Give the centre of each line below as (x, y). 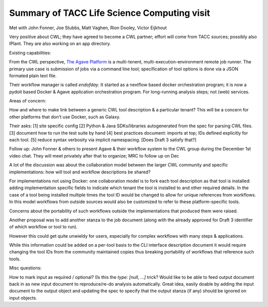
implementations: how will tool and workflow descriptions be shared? (80, 172)
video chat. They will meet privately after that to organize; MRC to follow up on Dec (94, 155)
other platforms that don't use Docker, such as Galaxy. (65, 117)
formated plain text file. (33, 76)
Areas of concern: (28, 101)
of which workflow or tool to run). (43, 227)
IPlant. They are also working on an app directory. (60, 44)
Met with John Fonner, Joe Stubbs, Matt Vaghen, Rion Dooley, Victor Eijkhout (88, 28)
